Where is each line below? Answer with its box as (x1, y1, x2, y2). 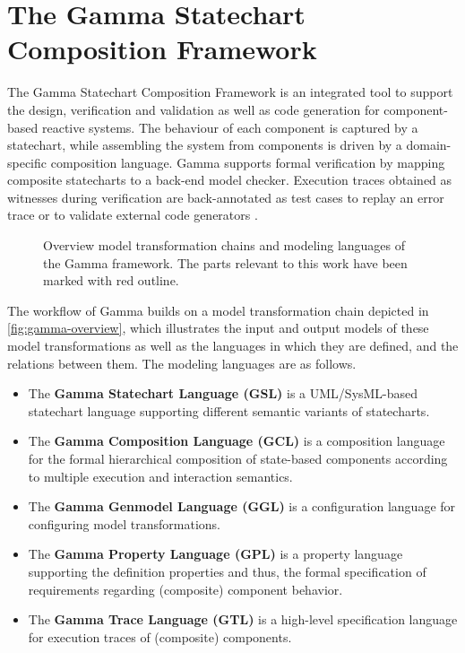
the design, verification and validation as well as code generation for (7, 100, 380, 118)
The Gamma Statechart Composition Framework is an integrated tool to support (7, 83, 453, 101)
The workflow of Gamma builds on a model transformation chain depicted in (7, 300, 429, 319)
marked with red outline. (43, 271, 179, 290)
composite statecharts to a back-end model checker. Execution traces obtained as (7, 170, 452, 189)
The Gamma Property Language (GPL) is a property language (28, 544, 403, 563)
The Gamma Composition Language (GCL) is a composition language (28, 431, 445, 450)
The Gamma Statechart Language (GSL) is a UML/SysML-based (28, 384, 418, 403)
